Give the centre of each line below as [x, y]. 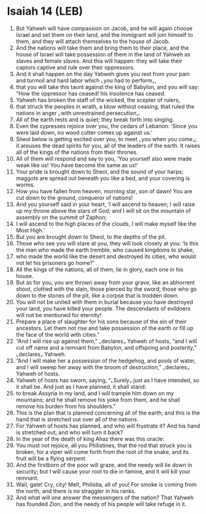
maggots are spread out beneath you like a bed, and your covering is [103, 178]
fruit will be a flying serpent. [51, 458]
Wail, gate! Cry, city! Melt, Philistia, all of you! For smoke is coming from [106, 484]
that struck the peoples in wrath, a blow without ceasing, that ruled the [105, 106]
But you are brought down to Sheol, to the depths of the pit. [91, 237]
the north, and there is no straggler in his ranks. [76, 491]
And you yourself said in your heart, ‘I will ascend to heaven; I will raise [105, 204]
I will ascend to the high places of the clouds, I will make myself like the [106, 224]
